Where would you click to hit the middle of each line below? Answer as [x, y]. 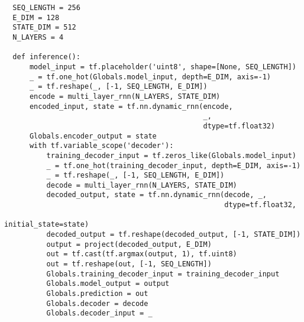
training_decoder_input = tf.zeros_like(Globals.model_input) [171, 155]
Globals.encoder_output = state [93, 136]
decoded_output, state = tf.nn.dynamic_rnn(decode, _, [156, 195]
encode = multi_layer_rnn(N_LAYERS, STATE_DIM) [125, 96]
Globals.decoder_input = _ [99, 313]
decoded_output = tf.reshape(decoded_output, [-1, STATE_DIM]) [174, 235]
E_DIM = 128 [36, 17]
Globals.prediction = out [97, 294]
